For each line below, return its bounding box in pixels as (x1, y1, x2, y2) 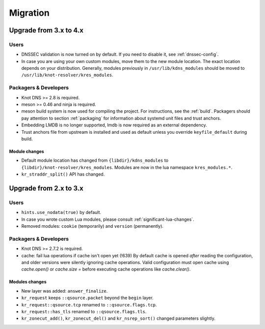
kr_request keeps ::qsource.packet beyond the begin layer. (21, 295, 154, 301)
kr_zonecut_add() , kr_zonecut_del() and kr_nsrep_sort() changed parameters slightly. (21, 315, 216, 322)
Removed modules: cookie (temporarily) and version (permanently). (21, 223, 164, 229)
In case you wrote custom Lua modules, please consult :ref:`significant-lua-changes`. (21, 216, 194, 222)
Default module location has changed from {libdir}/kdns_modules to (21, 157, 169, 163)
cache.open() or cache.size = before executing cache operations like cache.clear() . (21, 266, 191, 272)
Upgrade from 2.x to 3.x (9, 184, 83, 192)
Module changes (9, 148, 44, 154)
